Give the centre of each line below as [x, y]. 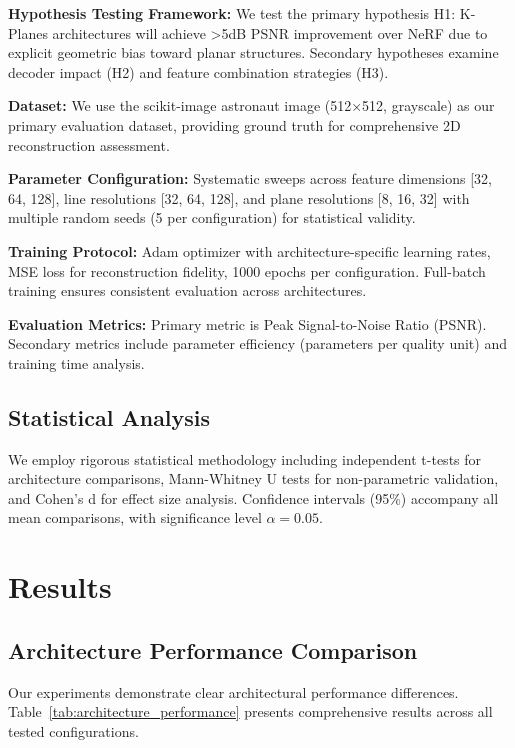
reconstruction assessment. [89, 144]
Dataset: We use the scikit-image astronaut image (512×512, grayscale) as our [251, 105]
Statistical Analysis [109, 416]
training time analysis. [76, 362]
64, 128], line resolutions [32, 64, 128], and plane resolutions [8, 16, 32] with [239, 197]
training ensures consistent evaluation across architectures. [187, 290]
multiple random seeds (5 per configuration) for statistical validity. [212, 217]
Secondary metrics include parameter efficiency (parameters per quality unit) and [257, 343]
